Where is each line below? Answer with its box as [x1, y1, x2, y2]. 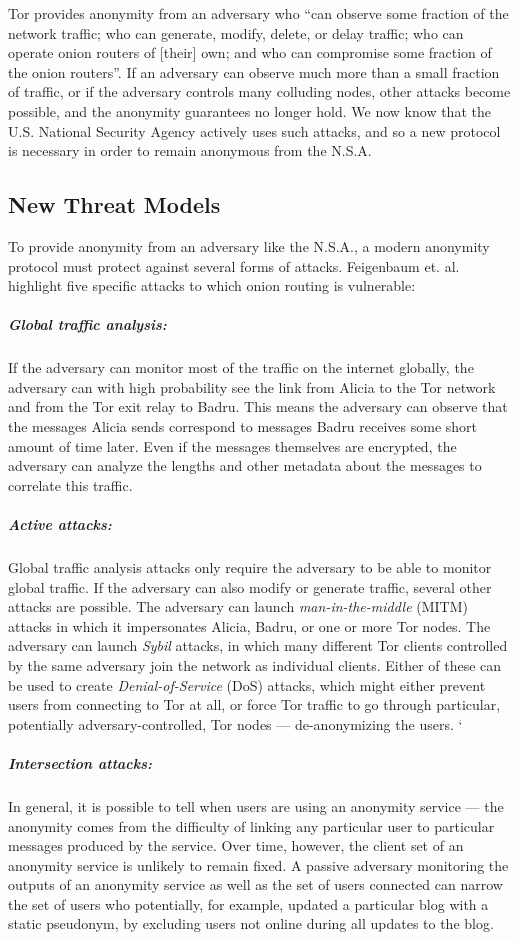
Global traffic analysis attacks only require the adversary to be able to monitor [8, 557, 492, 578]
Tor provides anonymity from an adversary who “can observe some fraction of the [8, 3, 509, 23]
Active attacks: [8, 514, 112, 535]
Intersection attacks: [8, 752, 153, 773]
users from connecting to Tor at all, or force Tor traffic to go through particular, [8, 694, 501, 715]
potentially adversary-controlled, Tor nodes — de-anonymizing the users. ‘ [8, 713, 463, 734]
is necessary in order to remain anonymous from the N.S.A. [8, 140, 372, 161]
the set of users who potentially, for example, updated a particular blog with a [8, 893, 489, 914]
